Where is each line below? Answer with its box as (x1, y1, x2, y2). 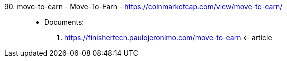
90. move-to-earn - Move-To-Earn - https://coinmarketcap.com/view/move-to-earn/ (4, 2, 283, 11)
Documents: (44, 18, 84, 26)
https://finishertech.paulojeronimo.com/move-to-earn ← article (64, 33, 272, 42)
